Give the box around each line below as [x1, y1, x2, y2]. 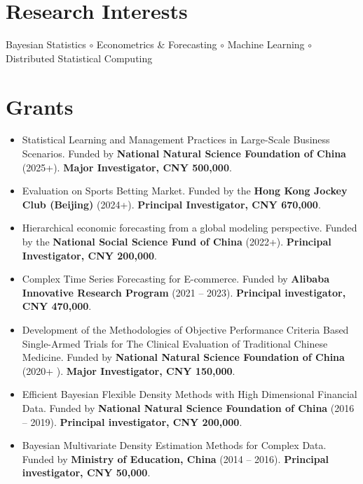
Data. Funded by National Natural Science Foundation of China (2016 [22, 400, 355, 415]
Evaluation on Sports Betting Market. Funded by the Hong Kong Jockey [22, 183, 348, 198]
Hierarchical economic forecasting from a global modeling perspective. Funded [22, 220, 357, 235]
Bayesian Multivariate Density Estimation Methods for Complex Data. [22, 438, 327, 453]
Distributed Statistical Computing [6, 50, 153, 65]
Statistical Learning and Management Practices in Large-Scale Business [22, 132, 330, 147]
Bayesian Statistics [6, 37, 86, 52]
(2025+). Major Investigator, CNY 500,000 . [22, 159, 232, 174]
